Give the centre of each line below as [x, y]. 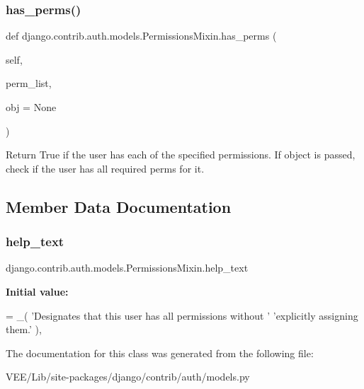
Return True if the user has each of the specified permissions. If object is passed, [181, 155]
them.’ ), [24, 329]
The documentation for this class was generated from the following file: [160, 353]
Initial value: [37, 291]
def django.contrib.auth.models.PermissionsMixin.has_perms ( [141, 36]
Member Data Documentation [119, 206]
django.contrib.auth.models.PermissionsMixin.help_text [127, 268]
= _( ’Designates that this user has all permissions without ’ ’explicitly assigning [182, 315]
